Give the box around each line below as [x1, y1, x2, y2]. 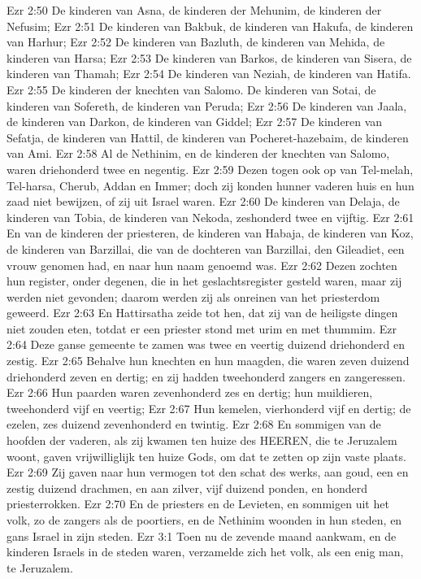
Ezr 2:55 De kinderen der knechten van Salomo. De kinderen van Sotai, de [7, 81, 376, 98]
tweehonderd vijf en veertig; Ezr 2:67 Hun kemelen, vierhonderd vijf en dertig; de [7, 399, 411, 416]
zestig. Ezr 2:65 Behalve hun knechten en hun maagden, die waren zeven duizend [7, 352, 410, 369]
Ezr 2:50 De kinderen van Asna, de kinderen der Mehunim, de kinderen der [7, 2, 382, 18]
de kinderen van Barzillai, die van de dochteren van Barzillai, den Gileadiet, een [7, 240, 405, 257]
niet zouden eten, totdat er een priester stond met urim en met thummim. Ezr [7, 320, 397, 337]
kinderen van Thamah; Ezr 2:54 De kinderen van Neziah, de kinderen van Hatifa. [7, 65, 411, 82]
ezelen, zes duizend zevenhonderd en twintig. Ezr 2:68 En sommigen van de [7, 416, 381, 433]
